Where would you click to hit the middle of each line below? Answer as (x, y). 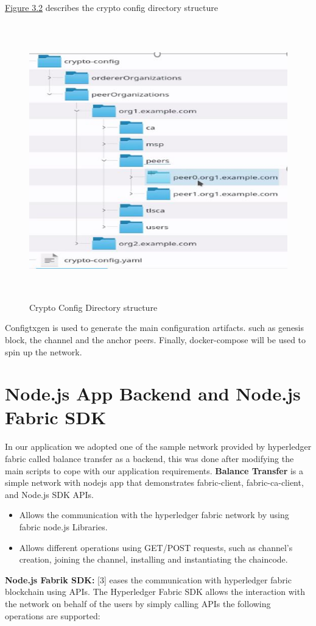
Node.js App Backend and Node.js (153, 393)
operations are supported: (53, 615)
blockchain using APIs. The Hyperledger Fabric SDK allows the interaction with (155, 592)
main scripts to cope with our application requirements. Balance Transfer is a (154, 470)
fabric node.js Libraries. (63, 526)
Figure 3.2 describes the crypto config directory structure (111, 7)
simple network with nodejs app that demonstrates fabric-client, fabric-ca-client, (154, 482)
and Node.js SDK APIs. (50, 494)
